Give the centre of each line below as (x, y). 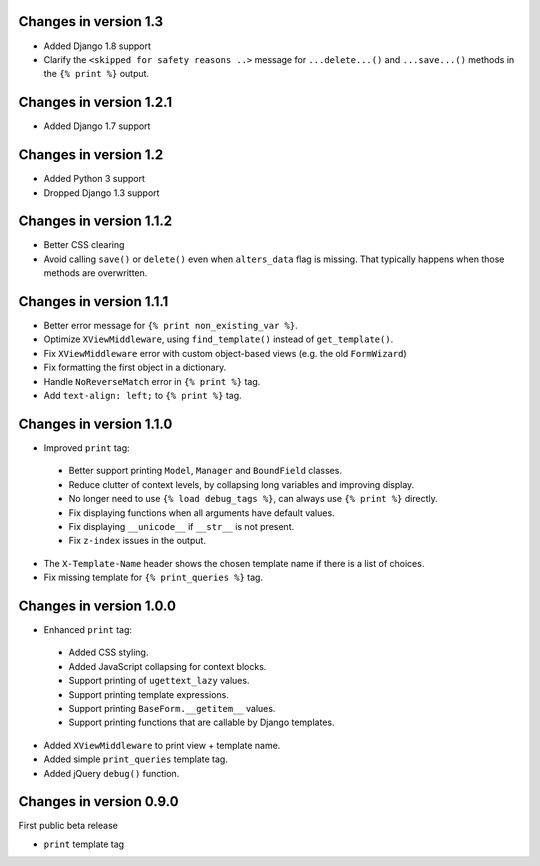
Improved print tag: (86, 447)
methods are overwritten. (95, 273)
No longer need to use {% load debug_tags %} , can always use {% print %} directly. (253, 499)
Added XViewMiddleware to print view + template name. (162, 745)
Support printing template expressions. (148, 694)
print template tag (84, 844)
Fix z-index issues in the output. (137, 541)
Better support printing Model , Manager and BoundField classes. (205, 471)
